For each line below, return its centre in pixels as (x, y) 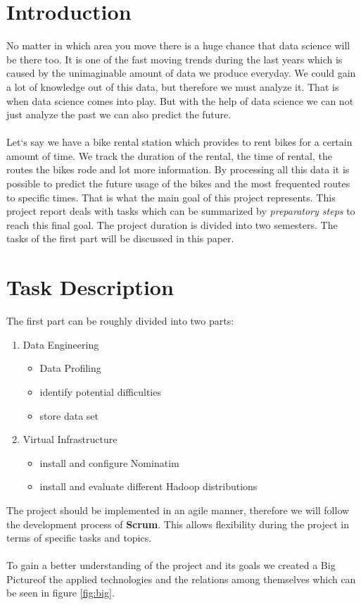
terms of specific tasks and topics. (79, 538)
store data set (69, 415)
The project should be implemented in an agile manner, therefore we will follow (178, 510)
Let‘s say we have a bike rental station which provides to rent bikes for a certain (179, 142)
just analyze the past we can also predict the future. (119, 114)
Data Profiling (70, 368)
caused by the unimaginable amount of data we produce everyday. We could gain (181, 73)
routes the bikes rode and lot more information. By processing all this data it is (178, 169)
